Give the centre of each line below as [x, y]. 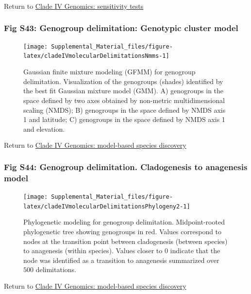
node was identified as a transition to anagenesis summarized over [121, 260]
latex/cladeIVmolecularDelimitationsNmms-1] [96, 56]
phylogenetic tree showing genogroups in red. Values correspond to [123, 231]
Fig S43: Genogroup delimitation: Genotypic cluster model [121, 27]
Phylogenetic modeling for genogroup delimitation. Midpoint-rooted [124, 222]
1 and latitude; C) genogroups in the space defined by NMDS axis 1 [124, 119]
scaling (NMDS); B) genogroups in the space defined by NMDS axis [125, 110]
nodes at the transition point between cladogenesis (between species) [125, 241]
